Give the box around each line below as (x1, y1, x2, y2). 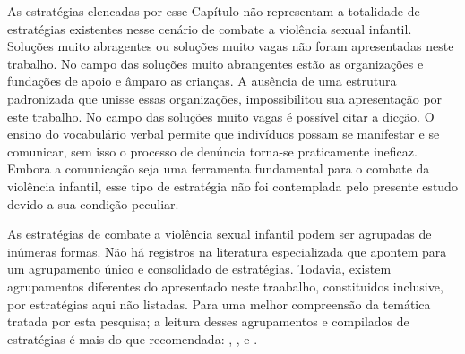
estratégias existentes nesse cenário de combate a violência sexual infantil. (7, 19, 412, 38)
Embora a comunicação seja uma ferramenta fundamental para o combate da (7, 159, 430, 178)
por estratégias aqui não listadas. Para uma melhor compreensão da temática (7, 294, 431, 313)
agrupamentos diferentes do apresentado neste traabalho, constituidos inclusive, (7, 276, 443, 295)
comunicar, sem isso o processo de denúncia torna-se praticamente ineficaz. (7, 141, 418, 160)
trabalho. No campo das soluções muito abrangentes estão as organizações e (7, 54, 424, 72)
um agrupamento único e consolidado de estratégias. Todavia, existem (7, 259, 392, 278)
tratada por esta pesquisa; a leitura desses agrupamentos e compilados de (7, 312, 409, 331)
